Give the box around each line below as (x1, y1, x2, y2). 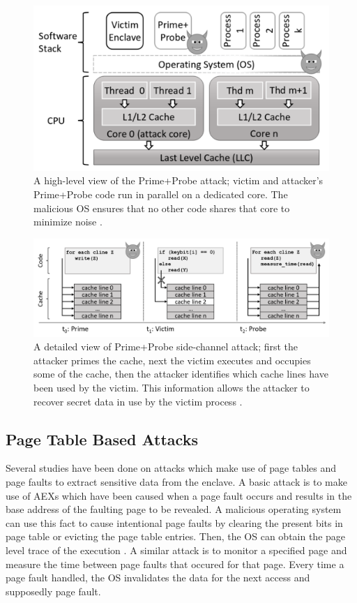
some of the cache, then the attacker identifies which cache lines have (33, 366, 328, 381)
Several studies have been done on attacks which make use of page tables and (6, 461, 337, 475)
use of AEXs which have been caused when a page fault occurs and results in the (6, 488, 352, 502)
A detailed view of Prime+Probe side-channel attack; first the (33, 339, 298, 354)
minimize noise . (33, 214, 102, 229)
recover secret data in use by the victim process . (33, 394, 243, 408)
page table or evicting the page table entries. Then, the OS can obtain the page (6, 529, 346, 544)
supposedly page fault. (6, 583, 101, 598)
